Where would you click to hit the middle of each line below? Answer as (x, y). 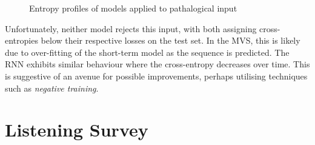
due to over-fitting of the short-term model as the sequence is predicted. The (147, 52)
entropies (22, 40)
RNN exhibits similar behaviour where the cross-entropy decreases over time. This (157, 64)
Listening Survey (77, 130)
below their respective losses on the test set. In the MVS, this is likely (171, 40)
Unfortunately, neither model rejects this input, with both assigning (131, 28)
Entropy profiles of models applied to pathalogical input (133, 8)
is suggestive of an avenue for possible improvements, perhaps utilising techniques (156, 76)
